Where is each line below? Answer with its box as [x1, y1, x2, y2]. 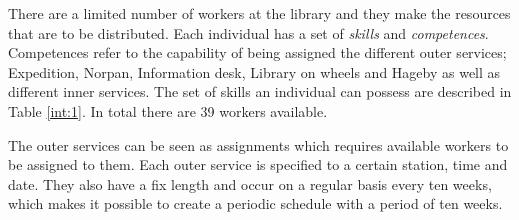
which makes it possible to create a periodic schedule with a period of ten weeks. [8, 193, 503, 214]
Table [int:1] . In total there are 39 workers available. [8, 100, 328, 121]
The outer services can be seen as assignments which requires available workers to [8, 134, 509, 155]
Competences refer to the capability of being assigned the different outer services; [8, 42, 507, 63]
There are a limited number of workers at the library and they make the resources [8, 3, 511, 23]
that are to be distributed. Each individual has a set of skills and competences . [8, 22, 489, 43]
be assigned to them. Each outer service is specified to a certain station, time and [8, 154, 508, 175]
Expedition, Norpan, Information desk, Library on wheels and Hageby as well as [8, 61, 501, 82]
